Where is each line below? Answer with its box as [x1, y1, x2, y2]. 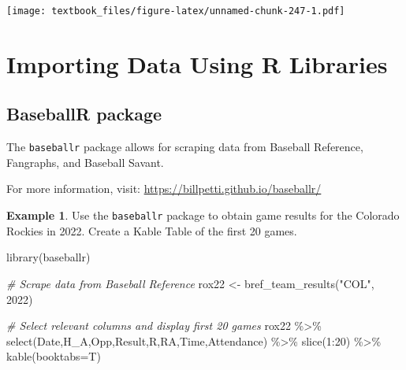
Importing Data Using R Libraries [6, 47, 388, 80]
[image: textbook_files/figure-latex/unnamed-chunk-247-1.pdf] [6, 6, 345, 17]
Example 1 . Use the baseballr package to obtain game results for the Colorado [6, 207, 400, 224]
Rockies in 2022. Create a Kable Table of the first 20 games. [6, 222, 297, 239]
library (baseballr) [6, 249, 91, 265]
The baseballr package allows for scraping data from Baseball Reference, [6, 139, 363, 155]
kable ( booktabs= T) [6, 348, 101, 364]
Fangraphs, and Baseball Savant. [6, 154, 164, 170]
